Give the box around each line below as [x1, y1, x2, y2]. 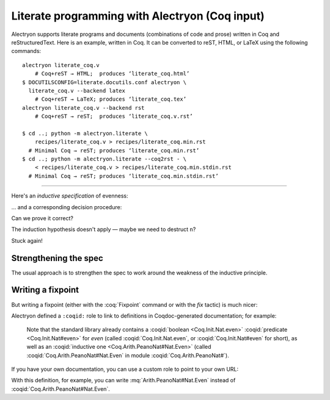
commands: [11, 48, 42, 55]
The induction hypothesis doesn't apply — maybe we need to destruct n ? [11, 226, 196, 233]
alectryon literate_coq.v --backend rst [22, 104, 145, 111]
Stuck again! [11, 237, 43, 244]
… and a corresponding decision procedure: [11, 203, 122, 210]
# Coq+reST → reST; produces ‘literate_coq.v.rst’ [34, 113, 193, 120]
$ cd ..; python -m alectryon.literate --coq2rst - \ [22, 155, 186, 163]
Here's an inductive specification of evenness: [11, 192, 128, 199]
